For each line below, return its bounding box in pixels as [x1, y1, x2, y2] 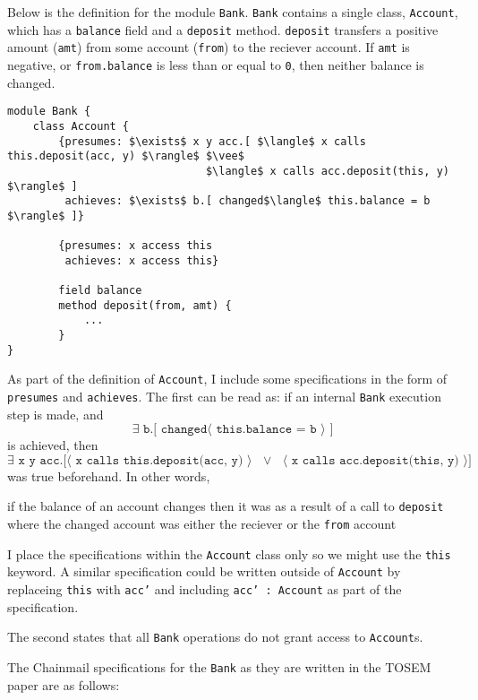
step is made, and [7, 404, 104, 423]
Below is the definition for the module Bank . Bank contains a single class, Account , [7, 3, 458, 21]
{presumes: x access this [58, 239, 213, 253]
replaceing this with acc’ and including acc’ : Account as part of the [7, 580, 402, 599]
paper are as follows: [7, 675, 120, 694]
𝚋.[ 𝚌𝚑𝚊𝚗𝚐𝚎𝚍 [143, 423, 208, 436]
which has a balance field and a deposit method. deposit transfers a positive [7, 20, 439, 39]
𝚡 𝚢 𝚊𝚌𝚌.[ [18, 454, 67, 467]
